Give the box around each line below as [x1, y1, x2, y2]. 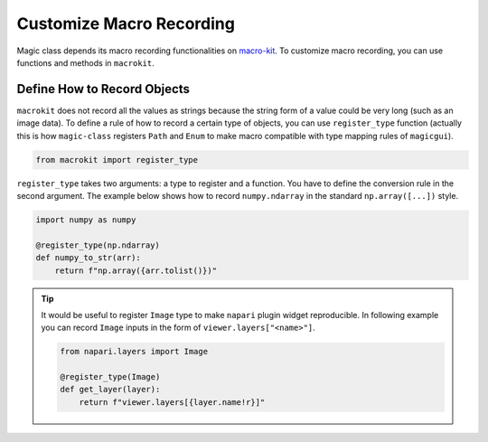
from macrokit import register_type [35, 155, 199, 165]
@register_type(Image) [60, 371, 161, 382]
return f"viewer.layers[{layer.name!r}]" [79, 397, 266, 407]
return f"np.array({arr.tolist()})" [54, 265, 217, 276]
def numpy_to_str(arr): [35, 253, 142, 263]
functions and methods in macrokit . [16, 57, 155, 68]
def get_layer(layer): [60, 384, 161, 395]
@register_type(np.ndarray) [35, 240, 160, 250]
